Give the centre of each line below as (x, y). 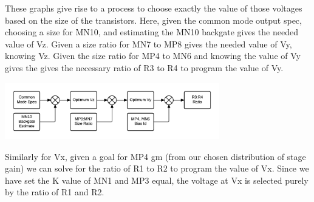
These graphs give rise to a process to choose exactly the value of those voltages (154, 8)
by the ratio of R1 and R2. (55, 192)
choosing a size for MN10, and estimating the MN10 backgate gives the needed (152, 32)
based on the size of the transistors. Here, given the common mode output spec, (153, 20)
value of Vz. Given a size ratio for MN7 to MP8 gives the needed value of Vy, (148, 44)
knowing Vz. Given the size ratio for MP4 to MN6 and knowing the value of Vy (153, 56)
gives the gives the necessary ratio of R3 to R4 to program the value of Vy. (144, 67)
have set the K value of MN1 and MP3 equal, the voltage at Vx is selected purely (157, 180)
